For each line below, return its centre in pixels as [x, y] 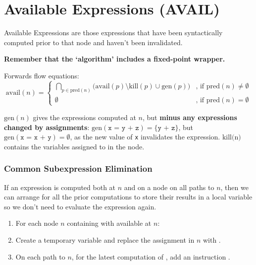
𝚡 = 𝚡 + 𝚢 [36, 138]
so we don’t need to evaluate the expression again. [80, 206]
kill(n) [231, 138]
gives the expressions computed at [84, 117]
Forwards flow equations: [42, 75]
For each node [37, 223]
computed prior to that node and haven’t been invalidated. [93, 42]
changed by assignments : [47, 127]
